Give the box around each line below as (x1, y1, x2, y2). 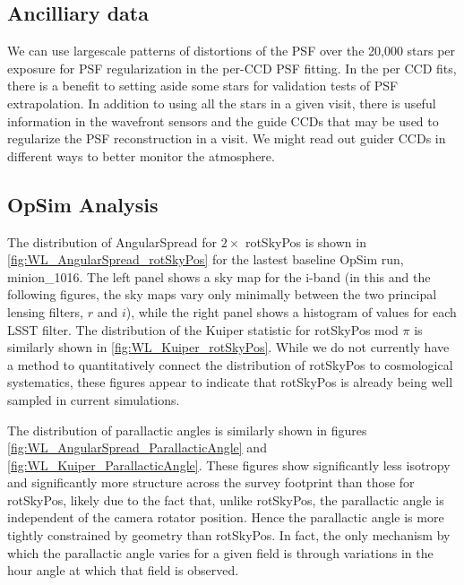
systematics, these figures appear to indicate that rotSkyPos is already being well (7, 373, 453, 391)
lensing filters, (7, 302, 83, 321)
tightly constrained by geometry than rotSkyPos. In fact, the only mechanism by (7, 526, 451, 545)
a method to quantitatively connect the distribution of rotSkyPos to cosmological (7, 355, 453, 374)
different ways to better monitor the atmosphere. (7, 146, 275, 165)
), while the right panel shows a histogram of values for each (125, 302, 457, 321)
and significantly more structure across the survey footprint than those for (7, 473, 415, 492)
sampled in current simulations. (7, 390, 180, 409)
